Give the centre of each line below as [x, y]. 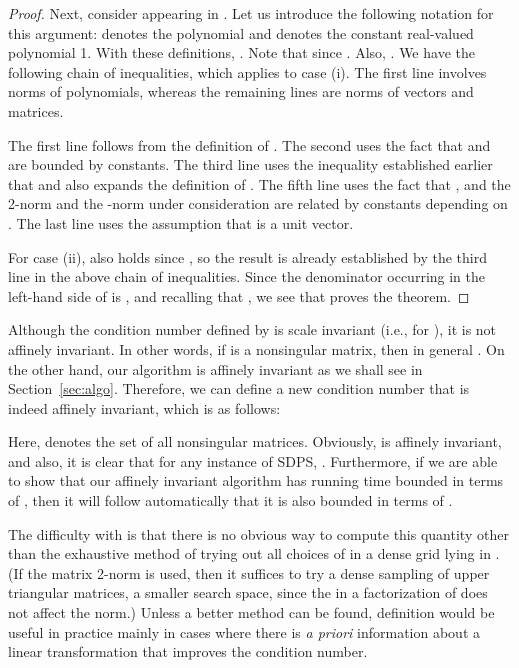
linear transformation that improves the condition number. [188, 651]
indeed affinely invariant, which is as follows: [144, 407]
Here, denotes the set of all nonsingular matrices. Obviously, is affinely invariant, [255, 441]
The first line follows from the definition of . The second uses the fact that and [249, 144]
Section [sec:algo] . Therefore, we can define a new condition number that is [239, 388]
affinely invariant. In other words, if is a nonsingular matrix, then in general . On [256, 348]
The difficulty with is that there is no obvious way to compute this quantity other [258, 533]
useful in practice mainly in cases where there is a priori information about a [244, 631]
